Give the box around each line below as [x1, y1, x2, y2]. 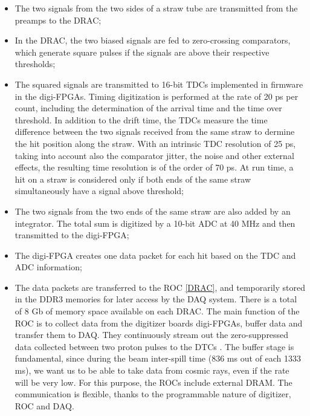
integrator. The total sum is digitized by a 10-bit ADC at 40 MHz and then [15, 216, 295, 229]
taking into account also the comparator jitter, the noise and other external [15, 149, 294, 161]
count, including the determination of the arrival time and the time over [15, 102, 282, 114]
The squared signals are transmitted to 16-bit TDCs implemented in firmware [15, 77, 303, 90]
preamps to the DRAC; [15, 13, 102, 26]
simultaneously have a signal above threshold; [15, 184, 184, 197]
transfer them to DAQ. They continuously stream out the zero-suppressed [15, 328, 289, 341]
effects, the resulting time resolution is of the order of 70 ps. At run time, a [15, 161, 294, 174]
